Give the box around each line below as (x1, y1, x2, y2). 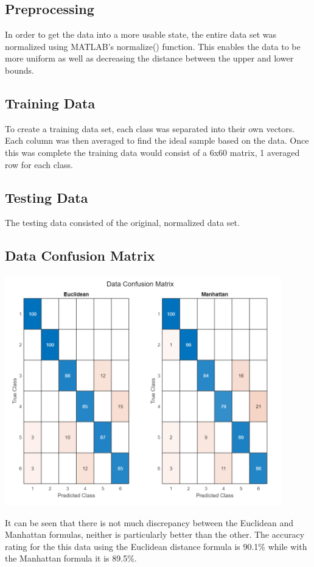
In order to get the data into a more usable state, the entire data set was (5, 28, 277, 41)
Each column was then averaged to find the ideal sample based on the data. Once (5, 134, 309, 147)
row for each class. (5, 158, 73, 171)
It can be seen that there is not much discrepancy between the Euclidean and (5, 516, 294, 529)
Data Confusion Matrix (5, 246, 155, 265)
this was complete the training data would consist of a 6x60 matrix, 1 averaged (5, 146, 300, 158)
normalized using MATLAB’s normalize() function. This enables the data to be (5, 40, 301, 52)
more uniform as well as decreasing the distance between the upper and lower (5, 52, 294, 65)
